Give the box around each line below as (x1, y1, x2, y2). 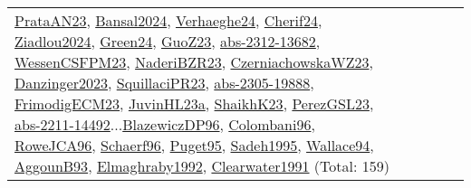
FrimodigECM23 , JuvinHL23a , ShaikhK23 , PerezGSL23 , (14, 93, 374, 114)
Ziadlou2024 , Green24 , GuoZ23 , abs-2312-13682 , (14, 31, 321, 52)
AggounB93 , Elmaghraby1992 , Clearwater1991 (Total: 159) (14, 155, 389, 176)
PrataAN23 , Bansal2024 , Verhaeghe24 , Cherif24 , (14, 10, 322, 31)
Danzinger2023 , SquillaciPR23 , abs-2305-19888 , (14, 72, 314, 93)
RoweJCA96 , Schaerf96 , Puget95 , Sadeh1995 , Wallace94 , (14, 135, 374, 155)
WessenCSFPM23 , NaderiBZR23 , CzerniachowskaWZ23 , (14, 52, 373, 72)
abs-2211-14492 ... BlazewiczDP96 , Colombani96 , (14, 114, 315, 135)
